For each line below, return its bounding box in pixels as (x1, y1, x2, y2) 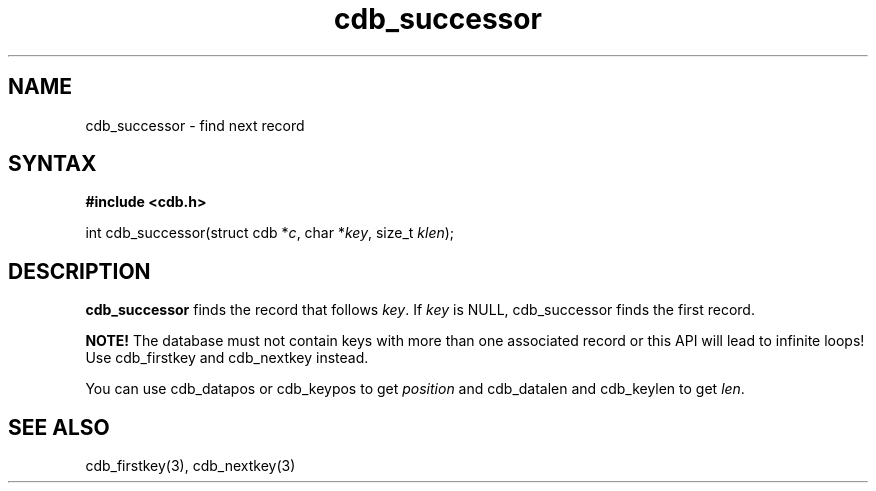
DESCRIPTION (8, 258, 151, 284)
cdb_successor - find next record (85, 116, 305, 134)
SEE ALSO (8, 414, 110, 440)
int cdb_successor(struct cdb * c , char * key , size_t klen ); (85, 224, 455, 242)
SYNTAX (8, 151, 97, 177)
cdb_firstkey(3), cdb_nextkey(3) (85, 457, 296, 475)
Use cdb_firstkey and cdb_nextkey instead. (85, 349, 369, 367)
